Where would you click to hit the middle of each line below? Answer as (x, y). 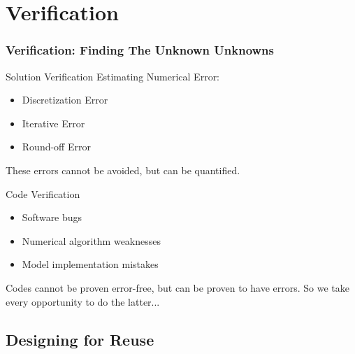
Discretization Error (65, 100)
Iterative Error (53, 123)
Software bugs (52, 217)
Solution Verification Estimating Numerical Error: (113, 76)
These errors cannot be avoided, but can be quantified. (123, 170)
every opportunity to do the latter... (83, 301)
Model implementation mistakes (90, 264)
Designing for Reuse (80, 339)
